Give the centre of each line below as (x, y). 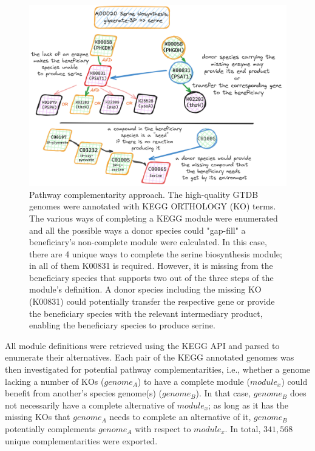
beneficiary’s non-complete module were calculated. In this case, (148, 242)
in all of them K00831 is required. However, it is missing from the (151, 266)
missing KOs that (38, 417)
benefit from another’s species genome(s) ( (83, 393)
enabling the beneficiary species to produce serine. (122, 325)
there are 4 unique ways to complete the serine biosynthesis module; (156, 253)
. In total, (243, 429)
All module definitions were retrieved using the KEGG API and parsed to (142, 345)
